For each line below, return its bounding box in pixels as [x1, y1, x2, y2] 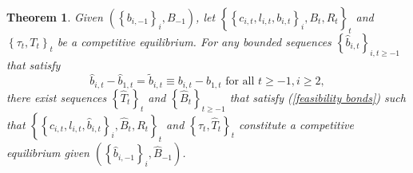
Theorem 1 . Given [6, 9, 103, 25]
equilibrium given [6, 144, 89, 161]
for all [225, 76, 255, 88]
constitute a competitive [239, 116, 354, 132]
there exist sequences [6, 88, 107, 105]
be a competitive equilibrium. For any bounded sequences [57, 33, 332, 49]
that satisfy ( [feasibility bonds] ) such [229, 88, 406, 105]
